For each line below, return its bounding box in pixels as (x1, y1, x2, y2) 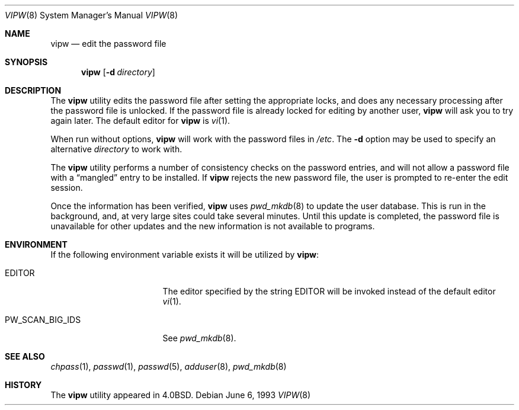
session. (50, 182, 83, 193)
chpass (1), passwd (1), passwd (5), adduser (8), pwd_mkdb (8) (50, 361, 287, 371)
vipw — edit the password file (50, 39, 166, 49)
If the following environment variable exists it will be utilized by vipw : (50, 249, 319, 260)
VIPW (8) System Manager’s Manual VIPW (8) (5, 10, 178, 20)
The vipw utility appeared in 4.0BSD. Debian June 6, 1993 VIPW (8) (50, 390, 311, 400)
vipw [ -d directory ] (81, 67, 155, 77)
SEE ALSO (5, 351, 45, 361)
